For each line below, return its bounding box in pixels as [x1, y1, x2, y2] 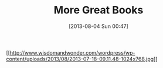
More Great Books [53, 3, 144, 17]
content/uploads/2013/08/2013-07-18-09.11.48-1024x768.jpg [6, 55, 154, 62]
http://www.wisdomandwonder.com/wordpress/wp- [9, 49, 135, 56]
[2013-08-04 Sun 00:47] [68, 23, 129, 30]
